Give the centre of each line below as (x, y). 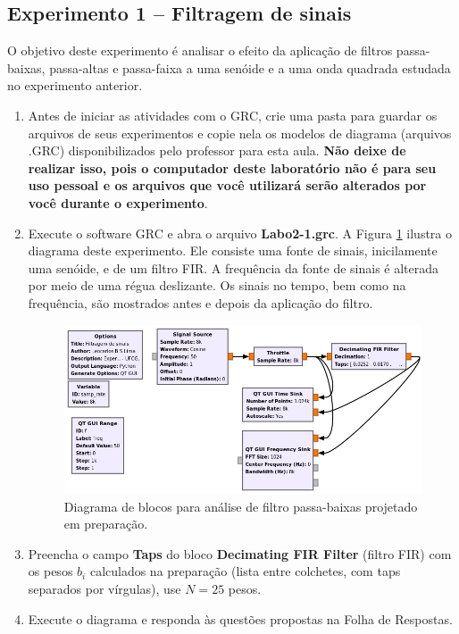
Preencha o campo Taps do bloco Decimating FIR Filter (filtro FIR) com (240, 553)
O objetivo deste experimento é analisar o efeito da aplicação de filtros (200, 50)
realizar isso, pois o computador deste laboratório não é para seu (232, 167)
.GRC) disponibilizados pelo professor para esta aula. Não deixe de (217, 150)
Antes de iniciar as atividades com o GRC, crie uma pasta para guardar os (233, 115)
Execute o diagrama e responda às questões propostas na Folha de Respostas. (240, 618)
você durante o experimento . (118, 202)
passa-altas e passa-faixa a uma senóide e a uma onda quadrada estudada (250, 67)
